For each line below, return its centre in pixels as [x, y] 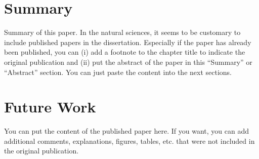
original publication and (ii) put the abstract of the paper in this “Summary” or [128, 62]
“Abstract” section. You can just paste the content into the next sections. [118, 72]
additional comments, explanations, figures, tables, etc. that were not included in [129, 141]
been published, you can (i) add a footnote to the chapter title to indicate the [125, 52]
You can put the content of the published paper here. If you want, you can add [126, 131]
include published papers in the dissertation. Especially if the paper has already [128, 42]
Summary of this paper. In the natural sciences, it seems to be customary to [122, 32]
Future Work [50, 107]
